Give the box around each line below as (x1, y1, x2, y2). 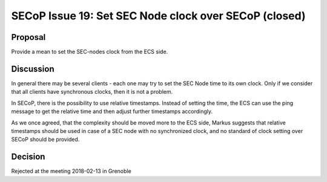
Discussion (11, 63, 54, 74)
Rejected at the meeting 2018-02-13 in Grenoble (11, 167, 131, 175)
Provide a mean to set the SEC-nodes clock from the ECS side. (11, 48, 168, 56)
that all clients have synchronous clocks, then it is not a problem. (11, 88, 173, 96)
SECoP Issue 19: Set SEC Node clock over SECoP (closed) (11, 9, 306, 22)
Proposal (11, 32, 46, 42)
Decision (11, 152, 45, 162)
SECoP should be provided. (11, 136, 80, 143)
